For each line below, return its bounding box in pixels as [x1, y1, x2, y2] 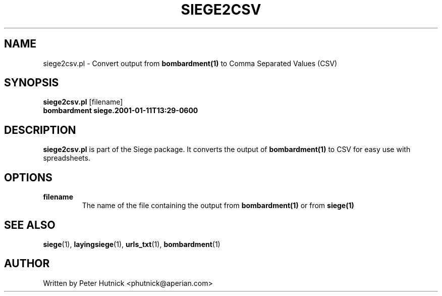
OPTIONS [4, 171, 52, 184]
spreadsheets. [43, 154, 90, 163]
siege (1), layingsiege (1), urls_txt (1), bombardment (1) [43, 239, 220, 249]
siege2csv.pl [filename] [43, 97, 123, 107]
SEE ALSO [4, 218, 56, 231]
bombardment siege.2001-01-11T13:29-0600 [43, 106, 198, 115]
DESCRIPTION [4, 123, 76, 136]
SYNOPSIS [4, 76, 59, 89]
